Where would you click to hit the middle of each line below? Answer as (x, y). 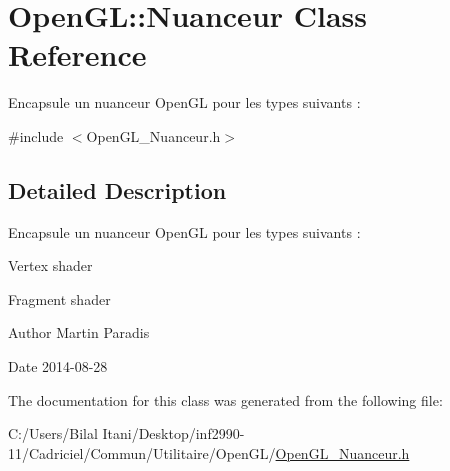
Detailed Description (117, 189)
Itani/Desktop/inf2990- (173, 433)
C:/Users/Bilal (53, 433)
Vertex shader (50, 265)
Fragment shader (59, 298)
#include (36, 135)
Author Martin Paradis (79, 332)
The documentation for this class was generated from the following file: (225, 399)
